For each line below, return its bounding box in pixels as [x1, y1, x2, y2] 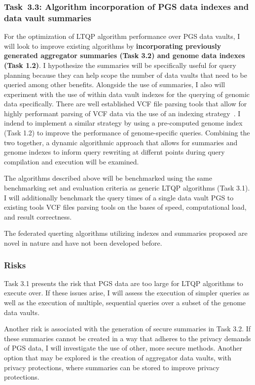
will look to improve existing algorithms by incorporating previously [4, 40, 221, 51]
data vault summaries [4, 11, 91, 24]
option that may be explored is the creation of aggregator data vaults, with [4, 352, 231, 362]
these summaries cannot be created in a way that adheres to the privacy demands [4, 333, 251, 343]
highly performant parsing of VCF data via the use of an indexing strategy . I [4, 108, 241, 118]
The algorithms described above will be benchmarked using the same [4, 173, 212, 183]
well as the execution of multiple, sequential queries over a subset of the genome [4, 297, 246, 308]
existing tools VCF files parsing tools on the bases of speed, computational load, [4, 202, 247, 212]
